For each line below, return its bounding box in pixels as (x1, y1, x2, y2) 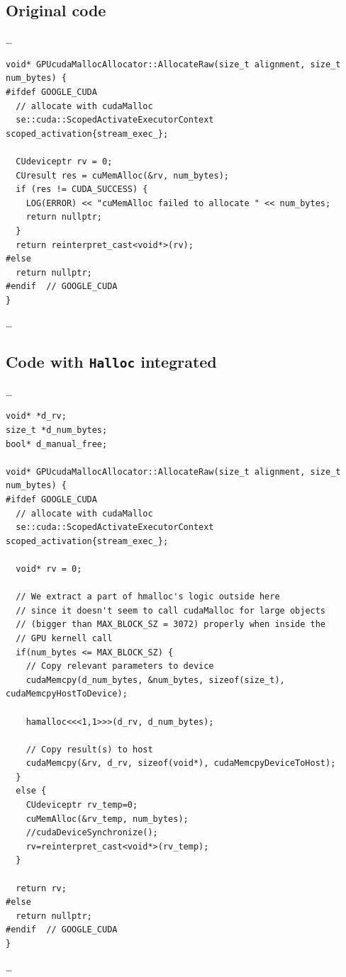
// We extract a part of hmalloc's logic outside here (16, 592, 280, 602)
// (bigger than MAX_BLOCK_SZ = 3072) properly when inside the (16, 619, 326, 630)
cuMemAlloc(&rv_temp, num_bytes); (26, 813, 189, 824)
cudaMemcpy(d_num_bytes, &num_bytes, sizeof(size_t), (26, 674, 285, 685)
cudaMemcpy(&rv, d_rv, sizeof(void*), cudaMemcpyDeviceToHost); (26, 758, 336, 769)
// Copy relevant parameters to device (26, 661, 214, 672)
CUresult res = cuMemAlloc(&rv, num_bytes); (16, 170, 229, 181)
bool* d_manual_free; (6, 439, 108, 449)
